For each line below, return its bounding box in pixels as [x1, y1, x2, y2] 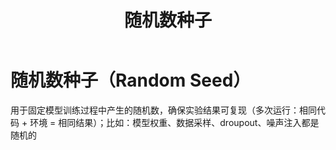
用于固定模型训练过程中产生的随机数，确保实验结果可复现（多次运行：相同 [10, 104, 317, 116]
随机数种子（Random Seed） [10, 69, 252, 92]
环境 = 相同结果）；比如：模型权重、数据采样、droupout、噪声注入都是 [29, 116, 320, 128]
